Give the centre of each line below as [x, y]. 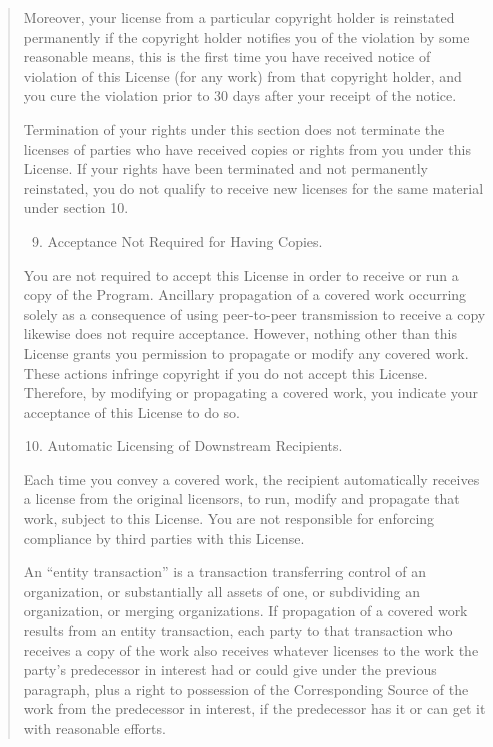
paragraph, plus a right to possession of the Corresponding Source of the [246, 688]
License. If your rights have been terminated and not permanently [225, 168]
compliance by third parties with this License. [164, 537]
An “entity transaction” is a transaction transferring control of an [225, 571]
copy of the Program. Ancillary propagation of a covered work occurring [245, 294]
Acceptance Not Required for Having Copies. [185, 240]
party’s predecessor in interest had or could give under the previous [230, 669]
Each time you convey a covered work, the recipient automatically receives [251, 478]
